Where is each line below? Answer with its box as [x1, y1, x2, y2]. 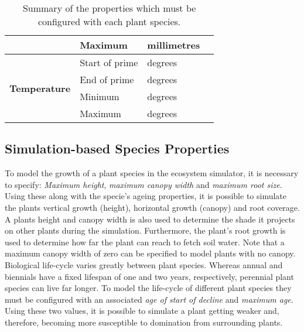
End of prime [80, 73, 134, 86]
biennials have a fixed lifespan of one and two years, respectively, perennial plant [5, 270, 294, 282]
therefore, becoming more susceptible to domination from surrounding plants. [5, 316, 283, 328]
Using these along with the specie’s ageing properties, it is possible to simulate [5, 190, 287, 202]
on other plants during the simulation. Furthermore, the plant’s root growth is [5, 224, 286, 237]
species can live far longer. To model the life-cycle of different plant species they [5, 282, 292, 294]
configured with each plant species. [37, 15, 181, 28]
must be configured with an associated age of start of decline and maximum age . [5, 293, 293, 305]
